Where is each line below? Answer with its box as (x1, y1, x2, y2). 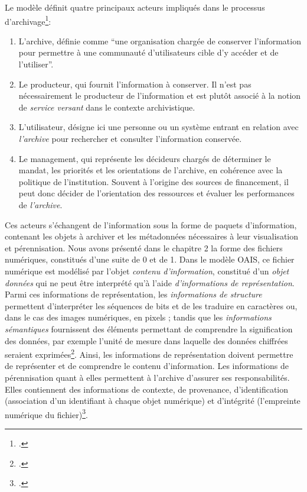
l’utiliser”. (18, 58, 54, 70)
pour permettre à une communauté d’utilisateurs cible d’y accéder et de (18, 46, 279, 59)
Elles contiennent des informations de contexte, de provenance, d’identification (5, 383, 289, 395)
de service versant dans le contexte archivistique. (18, 101, 195, 113)
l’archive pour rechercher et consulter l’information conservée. (18, 132, 242, 144)
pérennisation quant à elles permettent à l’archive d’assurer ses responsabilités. (5, 371, 290, 383)
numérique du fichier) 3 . (5, 406, 88, 420)
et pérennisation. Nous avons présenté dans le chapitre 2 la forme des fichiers (5, 241, 283, 254)
